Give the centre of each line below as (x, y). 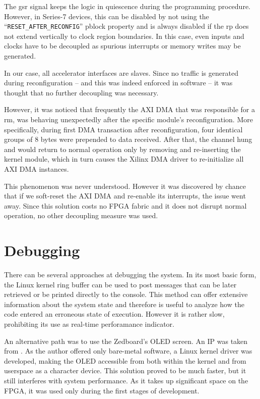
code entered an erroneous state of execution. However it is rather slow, (114, 314)
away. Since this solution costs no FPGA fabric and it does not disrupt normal (125, 205)
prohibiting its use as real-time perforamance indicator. (89, 324)
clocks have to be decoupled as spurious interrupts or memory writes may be (122, 46)
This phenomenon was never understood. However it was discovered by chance (125, 186)
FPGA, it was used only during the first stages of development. (102, 390)
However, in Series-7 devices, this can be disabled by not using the (107, 16)
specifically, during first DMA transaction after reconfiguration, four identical (123, 129)
